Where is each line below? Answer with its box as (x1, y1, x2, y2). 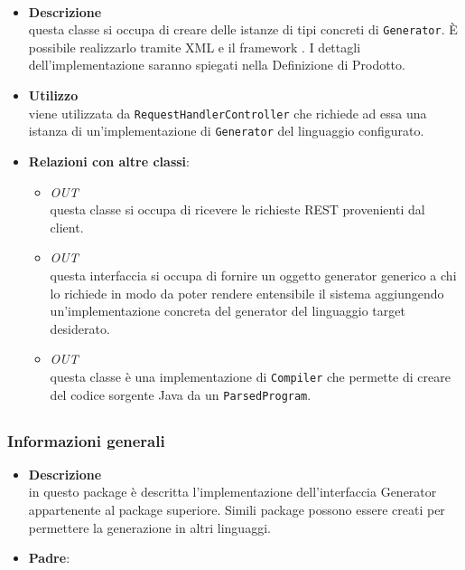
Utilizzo (28, 86, 79, 105)
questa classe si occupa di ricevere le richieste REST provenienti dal (50, 200, 425, 219)
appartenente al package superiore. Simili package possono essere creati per (28, 500, 445, 519)
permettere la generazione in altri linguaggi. (28, 518, 271, 537)
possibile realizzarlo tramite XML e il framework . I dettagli (28, 37, 361, 56)
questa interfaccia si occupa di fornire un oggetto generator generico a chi (50, 265, 457, 284)
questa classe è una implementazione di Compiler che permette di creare (50, 366, 451, 385)
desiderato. (50, 318, 110, 337)
